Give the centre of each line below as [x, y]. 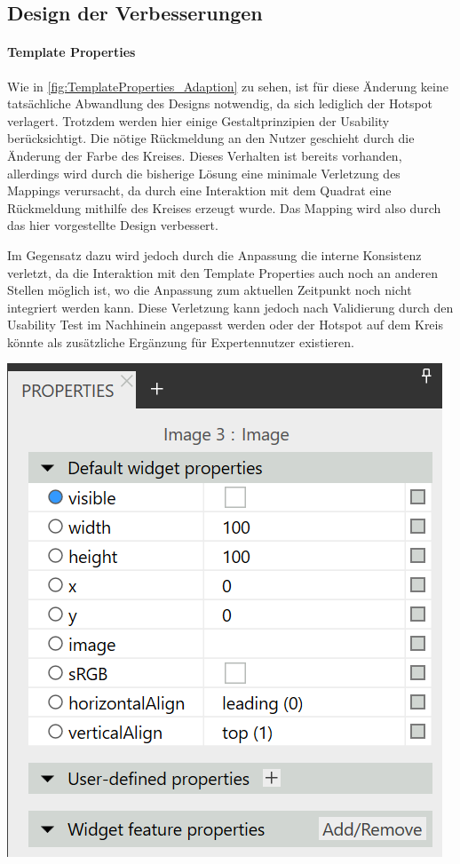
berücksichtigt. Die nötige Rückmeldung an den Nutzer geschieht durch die [211, 138]
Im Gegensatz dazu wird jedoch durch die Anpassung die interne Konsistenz [214, 254]
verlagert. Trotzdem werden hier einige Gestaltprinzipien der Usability [198, 120]
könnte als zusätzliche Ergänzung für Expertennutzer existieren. [181, 341]
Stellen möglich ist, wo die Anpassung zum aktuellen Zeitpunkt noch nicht [210, 290]
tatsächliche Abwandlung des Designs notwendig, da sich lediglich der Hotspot [220, 103]
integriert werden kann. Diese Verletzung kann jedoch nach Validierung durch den [230, 307]
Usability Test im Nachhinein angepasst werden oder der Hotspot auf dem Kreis [225, 325]
